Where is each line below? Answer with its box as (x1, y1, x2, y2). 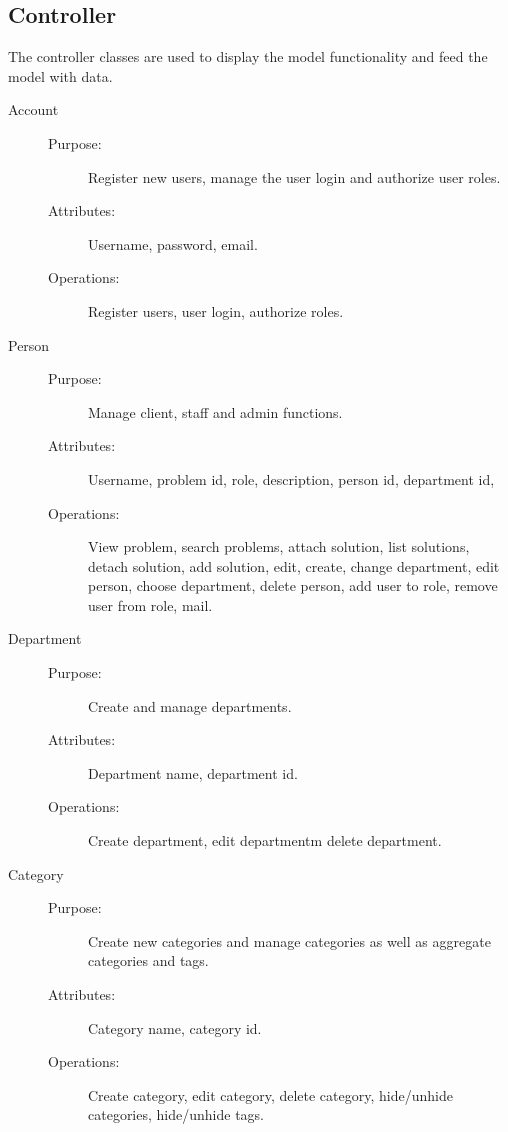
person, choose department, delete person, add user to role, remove (88, 575, 498, 596)
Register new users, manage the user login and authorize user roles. (88, 166, 501, 187)
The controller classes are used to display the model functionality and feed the (8, 46, 488, 67)
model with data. (8, 65, 113, 86)
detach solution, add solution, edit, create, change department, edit (88, 555, 500, 576)
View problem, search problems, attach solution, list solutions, (88, 536, 470, 557)
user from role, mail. (88, 594, 213, 615)
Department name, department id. (88, 762, 298, 783)
